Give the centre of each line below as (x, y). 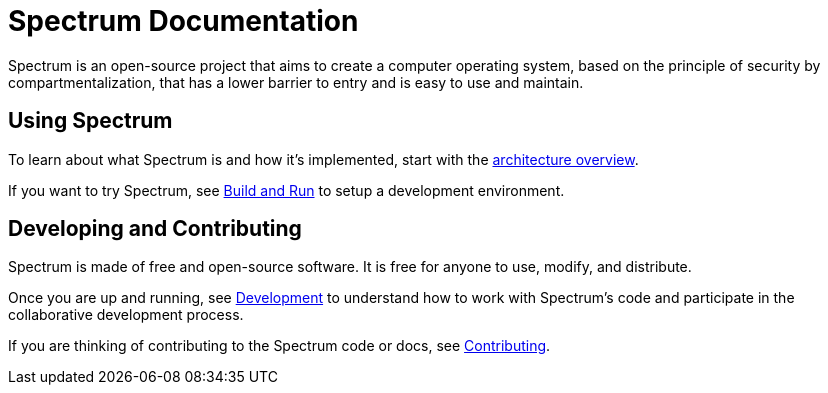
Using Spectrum (90, 121)
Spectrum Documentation (183, 21)
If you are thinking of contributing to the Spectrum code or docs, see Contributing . (279, 346)
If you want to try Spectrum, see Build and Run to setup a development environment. (286, 190)
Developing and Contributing (155, 229)
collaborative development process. (126, 315)
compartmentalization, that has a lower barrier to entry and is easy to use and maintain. (296, 82)
